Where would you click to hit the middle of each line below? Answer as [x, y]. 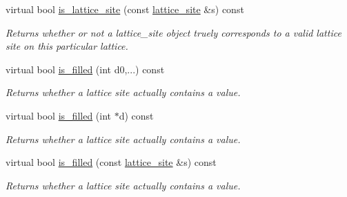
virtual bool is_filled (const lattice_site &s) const [111, 162]
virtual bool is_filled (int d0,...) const [85, 69]
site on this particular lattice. [67, 46]
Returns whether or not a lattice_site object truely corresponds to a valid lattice [173, 32]
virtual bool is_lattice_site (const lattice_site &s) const [125, 9]
